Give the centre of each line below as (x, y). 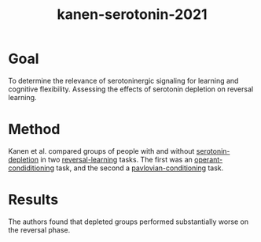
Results (33, 200)
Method (34, 130)
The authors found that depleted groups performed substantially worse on (129, 222)
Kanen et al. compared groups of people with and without (101, 151)
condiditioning (31, 168)
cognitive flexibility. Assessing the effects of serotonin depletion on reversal (131, 89)
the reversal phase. (39, 229)
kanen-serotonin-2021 (132, 15)
